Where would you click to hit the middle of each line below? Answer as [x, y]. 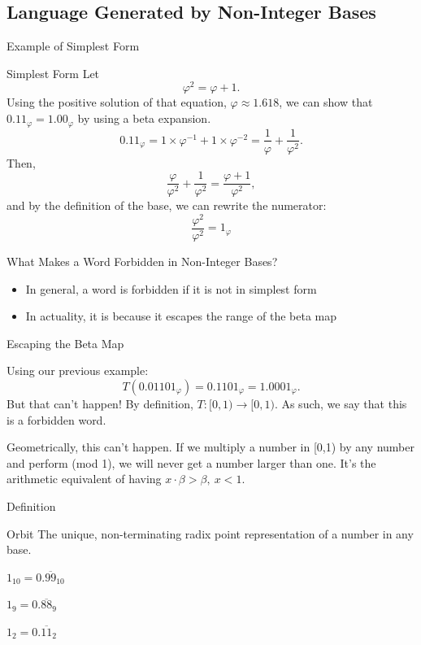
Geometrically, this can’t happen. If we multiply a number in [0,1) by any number [210, 447]
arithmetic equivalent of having [84, 479]
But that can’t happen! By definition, [100, 403]
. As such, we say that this [341, 403]
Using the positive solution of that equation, [117, 102]
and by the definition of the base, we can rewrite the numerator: [167, 205]
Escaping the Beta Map [65, 343]
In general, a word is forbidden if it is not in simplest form [171, 288]
